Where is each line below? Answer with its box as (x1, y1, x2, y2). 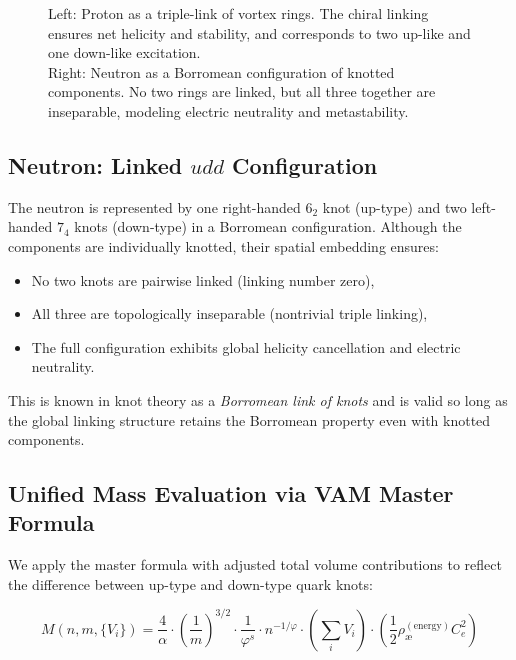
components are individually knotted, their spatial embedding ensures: (8, 235, 439, 256)
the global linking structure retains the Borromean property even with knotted (8, 409, 491, 430)
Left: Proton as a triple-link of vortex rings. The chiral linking (48, 3, 429, 23)
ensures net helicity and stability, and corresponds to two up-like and (48, 22, 471, 43)
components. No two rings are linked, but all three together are (48, 81, 436, 102)
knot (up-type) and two (322, 196, 467, 217)
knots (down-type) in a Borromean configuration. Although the (74, 216, 462, 237)
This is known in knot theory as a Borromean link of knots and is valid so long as (8, 389, 508, 410)
